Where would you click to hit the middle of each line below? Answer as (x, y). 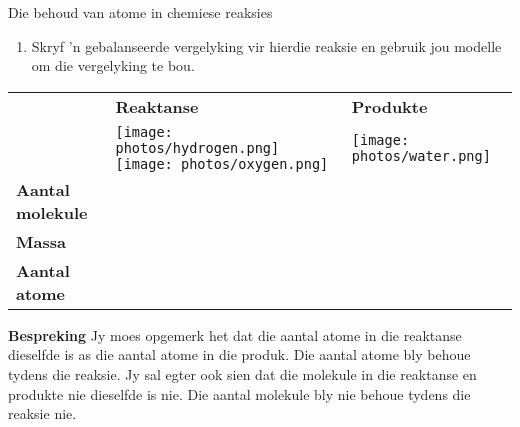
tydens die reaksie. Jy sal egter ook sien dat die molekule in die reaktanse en (242, 373)
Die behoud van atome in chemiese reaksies (140, 12)
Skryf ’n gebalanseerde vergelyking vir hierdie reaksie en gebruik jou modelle (266, 45)
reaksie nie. (42, 413)
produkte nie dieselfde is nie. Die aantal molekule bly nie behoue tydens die (239, 393)
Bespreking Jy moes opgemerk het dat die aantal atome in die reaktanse (235, 334)
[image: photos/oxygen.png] (222, 163)
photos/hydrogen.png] (197, 147)
